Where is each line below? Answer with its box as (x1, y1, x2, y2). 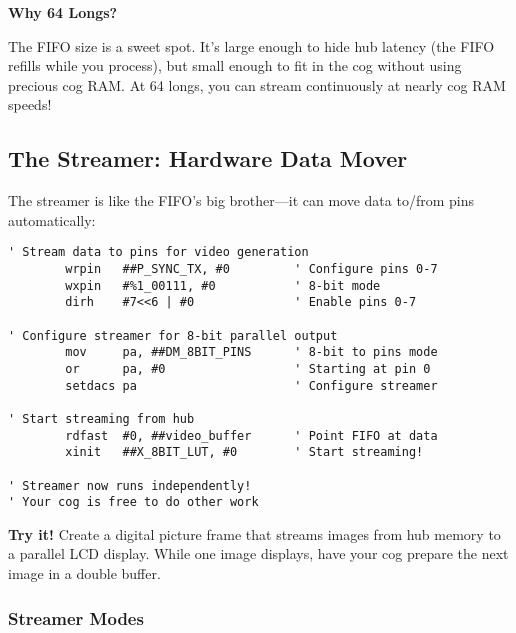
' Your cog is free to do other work (8, 495, 259, 510)
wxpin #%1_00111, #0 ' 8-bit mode (65, 278, 381, 293)
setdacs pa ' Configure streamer (65, 378, 438, 393)
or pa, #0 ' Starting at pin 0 (65, 361, 431, 376)
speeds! (8, 94, 52, 115)
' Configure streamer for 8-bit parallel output (8, 328, 338, 343)
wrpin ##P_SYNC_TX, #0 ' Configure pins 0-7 (65, 262, 438, 277)
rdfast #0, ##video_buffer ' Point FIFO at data (65, 428, 438, 443)
